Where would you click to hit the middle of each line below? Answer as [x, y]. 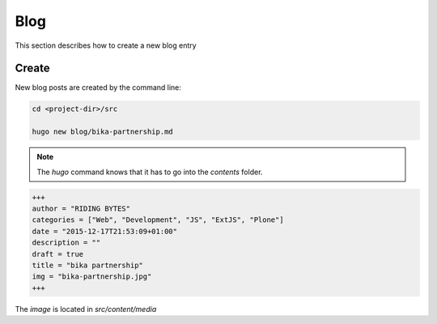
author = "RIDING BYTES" [81, 208]
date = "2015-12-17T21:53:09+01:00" [105, 231]
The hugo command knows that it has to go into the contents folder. [150, 172]
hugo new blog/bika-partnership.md [102, 132]
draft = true [58, 254]
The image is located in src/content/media [86, 309]
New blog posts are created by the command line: [98, 87]
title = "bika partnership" [87, 265]
